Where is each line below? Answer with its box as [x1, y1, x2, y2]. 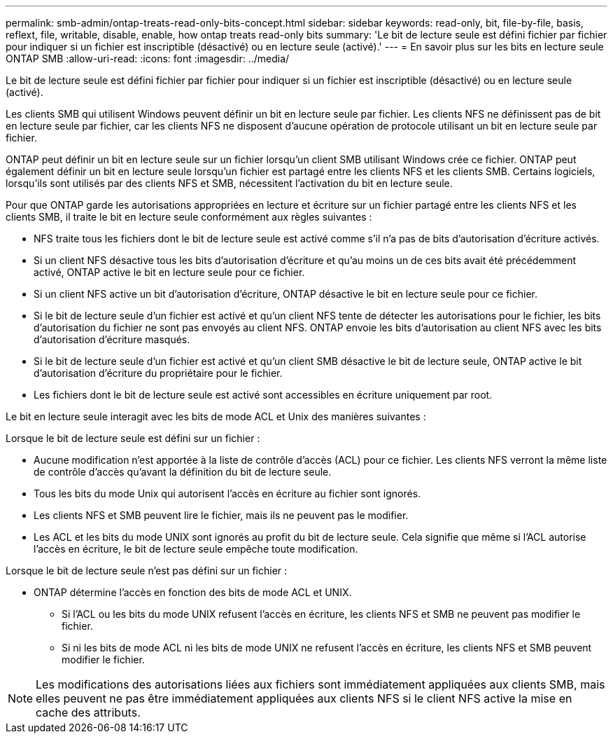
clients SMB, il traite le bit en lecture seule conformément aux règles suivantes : [6, 211, 372, 223]
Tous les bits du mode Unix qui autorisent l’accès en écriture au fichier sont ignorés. [34, 488, 421, 499]
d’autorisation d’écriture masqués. [34, 333, 190, 345]
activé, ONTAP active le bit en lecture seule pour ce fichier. [34, 266, 305, 278]
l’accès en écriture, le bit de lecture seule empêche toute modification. [34, 543, 358, 555]
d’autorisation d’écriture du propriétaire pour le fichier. [34, 367, 283, 379]
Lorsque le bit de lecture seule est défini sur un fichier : [6, 432, 260, 444]
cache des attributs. [36, 705, 141, 719]
